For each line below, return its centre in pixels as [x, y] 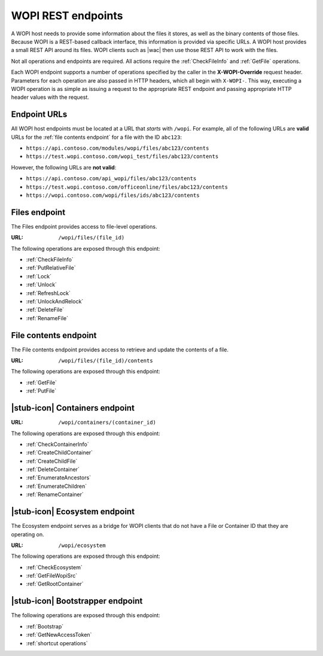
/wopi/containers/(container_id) [107, 423]
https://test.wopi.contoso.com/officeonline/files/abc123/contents [127, 187]
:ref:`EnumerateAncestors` [59, 478]
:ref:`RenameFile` [47, 318]
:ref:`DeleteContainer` [53, 469]
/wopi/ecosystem [82, 545]
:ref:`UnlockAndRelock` [55, 301]
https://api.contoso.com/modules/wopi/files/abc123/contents [118, 148]
